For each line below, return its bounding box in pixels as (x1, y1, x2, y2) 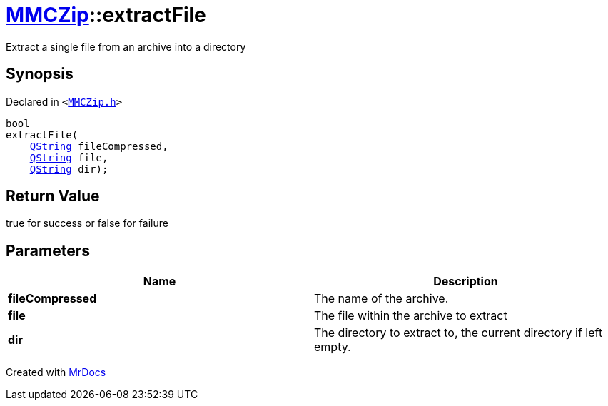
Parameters (6, 241, 90, 260)
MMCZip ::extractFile (6, 3, 206, 27)
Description (433, 274, 498, 289)
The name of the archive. (314, 291, 449, 306)
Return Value (6, 187, 100, 205)
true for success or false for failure (6, 217, 168, 230)
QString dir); (29, 163, 108, 175)
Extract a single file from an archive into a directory (6, 40, 246, 53)
